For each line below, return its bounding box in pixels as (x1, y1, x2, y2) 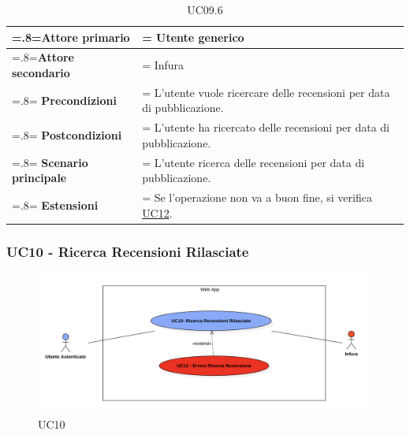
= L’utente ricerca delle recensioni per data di (142, 154, 365, 170)
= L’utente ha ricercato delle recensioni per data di (142, 119, 389, 136)
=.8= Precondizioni (12, 91, 117, 108)
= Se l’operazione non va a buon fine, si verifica (142, 189, 372, 206)
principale (12, 169, 67, 186)
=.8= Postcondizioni (12, 127, 122, 143)
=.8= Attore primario (12, 28, 130, 45)
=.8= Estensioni (12, 196, 99, 213)
